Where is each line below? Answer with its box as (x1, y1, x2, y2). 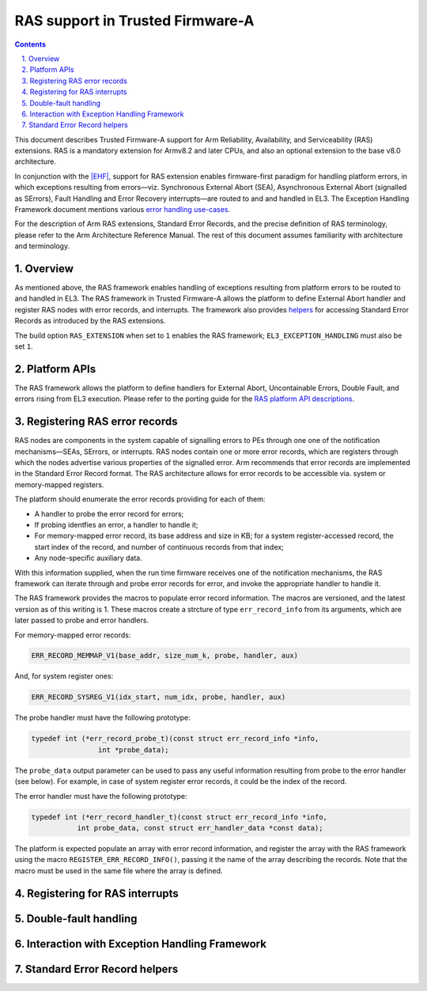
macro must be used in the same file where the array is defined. (14, 866, 223, 876)
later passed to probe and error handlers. (14, 615, 149, 625)
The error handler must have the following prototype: (14, 791, 187, 800)
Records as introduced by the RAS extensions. (14, 316, 166, 326)
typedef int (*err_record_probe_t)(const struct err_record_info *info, (31, 734, 319, 743)
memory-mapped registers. (14, 479, 104, 490)
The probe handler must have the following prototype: (14, 713, 191, 723)
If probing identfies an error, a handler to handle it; (34, 520, 198, 529)
